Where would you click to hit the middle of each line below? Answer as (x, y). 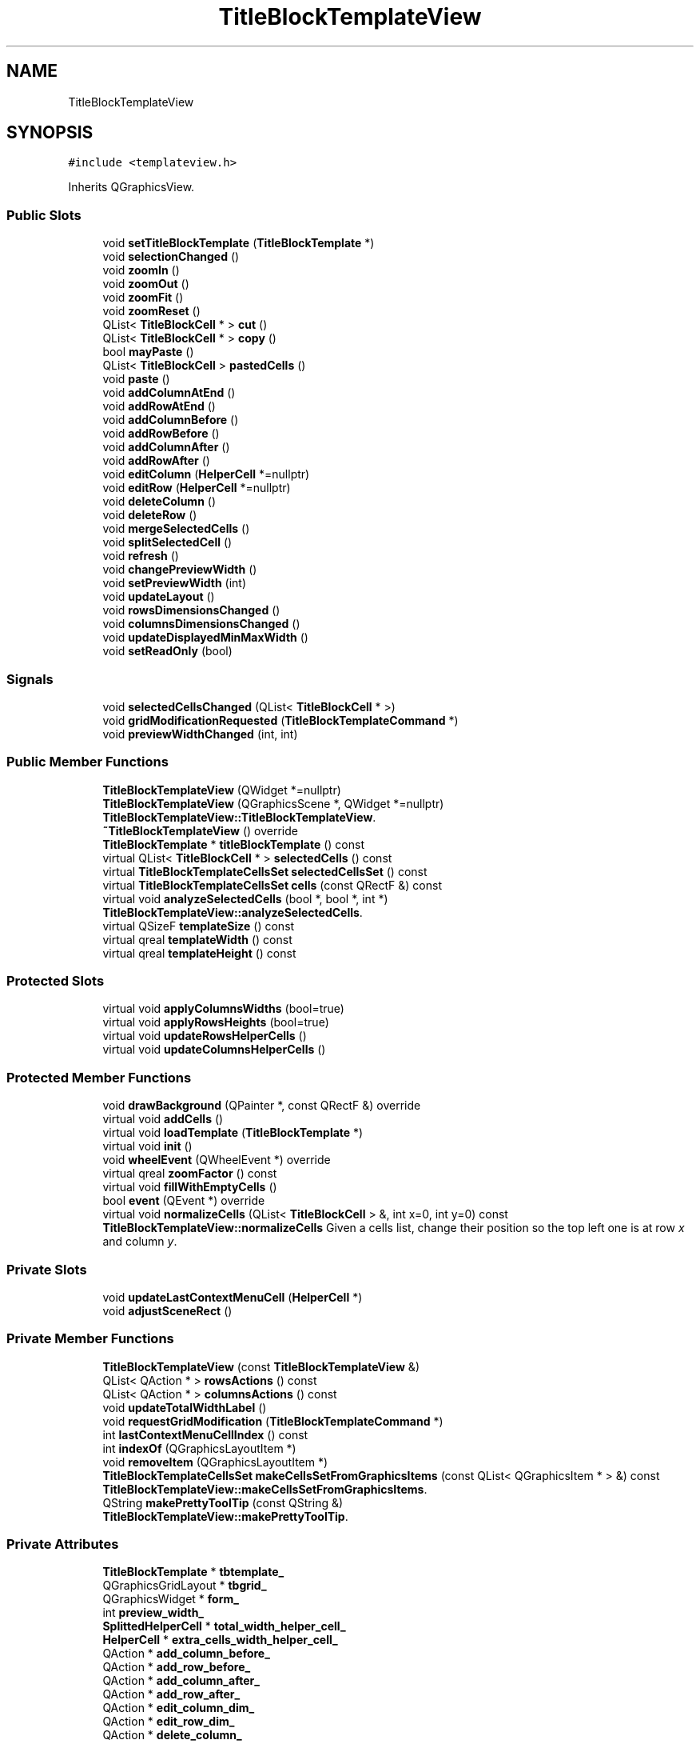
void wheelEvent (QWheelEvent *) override (217, 1160)
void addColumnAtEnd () (169, 393)
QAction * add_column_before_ (186, 1654)
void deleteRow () (150, 515)
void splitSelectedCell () (167, 542)
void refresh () (141, 556)
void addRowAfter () (156, 461)
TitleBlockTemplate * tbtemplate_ (193, 1572)
